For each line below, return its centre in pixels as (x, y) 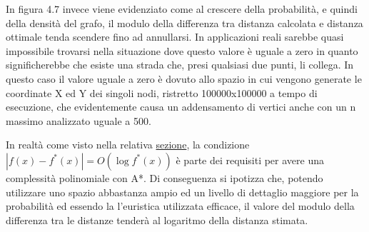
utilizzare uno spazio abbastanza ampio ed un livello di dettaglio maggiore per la (182, 192)
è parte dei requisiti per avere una (250, 160)
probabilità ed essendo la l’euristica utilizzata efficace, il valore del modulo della (180, 206)
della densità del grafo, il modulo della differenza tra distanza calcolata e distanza (184, 22)
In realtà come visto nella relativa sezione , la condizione (128, 145)
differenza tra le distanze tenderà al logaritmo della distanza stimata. (157, 220)
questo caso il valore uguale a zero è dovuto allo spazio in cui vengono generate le (184, 78)
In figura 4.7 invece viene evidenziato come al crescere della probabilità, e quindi (182, 9)
